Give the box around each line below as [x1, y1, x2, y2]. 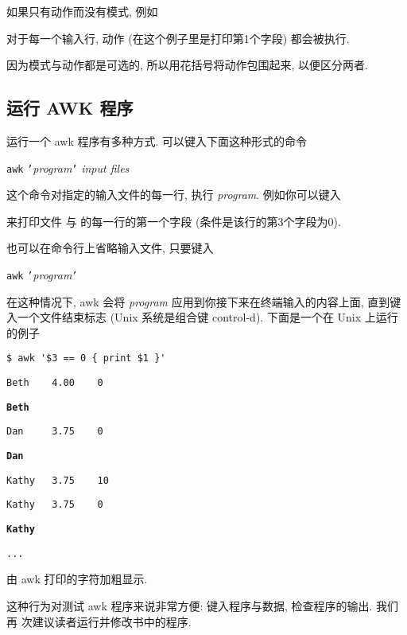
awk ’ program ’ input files [6, 159, 130, 176]
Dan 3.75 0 [6, 426, 103, 438]
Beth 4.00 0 [6, 377, 103, 389]
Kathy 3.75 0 [6, 499, 103, 511]
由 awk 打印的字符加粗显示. [6, 571, 148, 587]
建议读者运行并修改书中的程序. [32, 613, 192, 629]
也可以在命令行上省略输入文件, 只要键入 [6, 240, 214, 256]
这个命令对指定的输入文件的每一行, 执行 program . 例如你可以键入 [6, 186, 341, 203]
